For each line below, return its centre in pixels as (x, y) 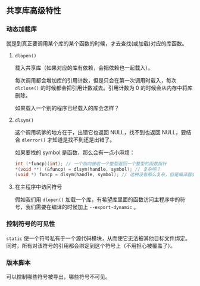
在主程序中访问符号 (38, 187)
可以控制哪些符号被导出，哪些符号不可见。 (58, 276)
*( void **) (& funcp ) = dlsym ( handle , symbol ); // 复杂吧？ (88, 169)
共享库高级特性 (34, 11)
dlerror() (34, 140)
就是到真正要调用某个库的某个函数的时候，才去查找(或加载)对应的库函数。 (97, 43)
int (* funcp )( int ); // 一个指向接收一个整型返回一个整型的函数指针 (91, 164)
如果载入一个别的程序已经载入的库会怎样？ (67, 108)
